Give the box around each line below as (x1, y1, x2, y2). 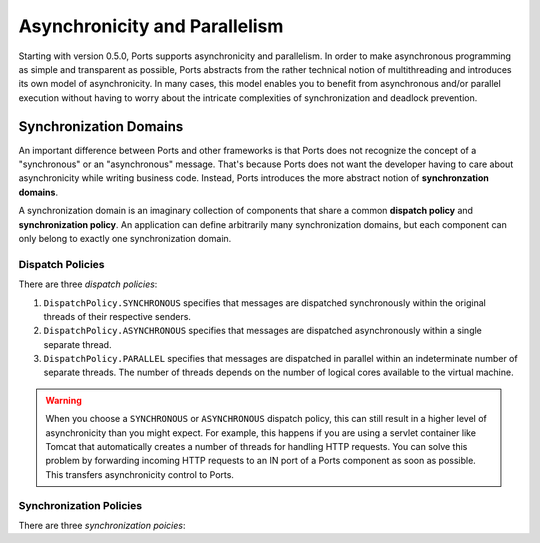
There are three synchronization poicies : (18, 519, 186, 531)
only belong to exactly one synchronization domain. (18, 232, 232, 244)
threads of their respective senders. (43, 310, 192, 322)
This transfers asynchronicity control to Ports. (45, 468, 235, 480)
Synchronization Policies (18, 498, 143, 512)
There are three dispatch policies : (18, 278, 158, 290)
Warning (45, 394, 82, 406)
